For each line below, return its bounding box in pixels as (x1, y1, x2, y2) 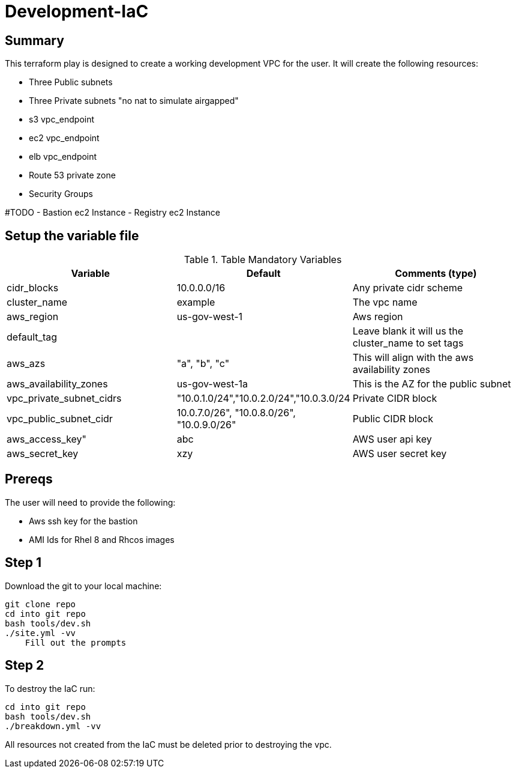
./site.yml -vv (5, 628, 76, 638)
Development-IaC (5, 1, 149, 22)
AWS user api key (352, 433, 432, 446)
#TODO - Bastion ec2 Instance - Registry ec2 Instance (5, 207, 220, 218)
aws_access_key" (7, 433, 87, 446)
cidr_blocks (7, 282, 59, 294)
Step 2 (5, 658, 44, 673)
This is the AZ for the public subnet (352, 378, 511, 390)
